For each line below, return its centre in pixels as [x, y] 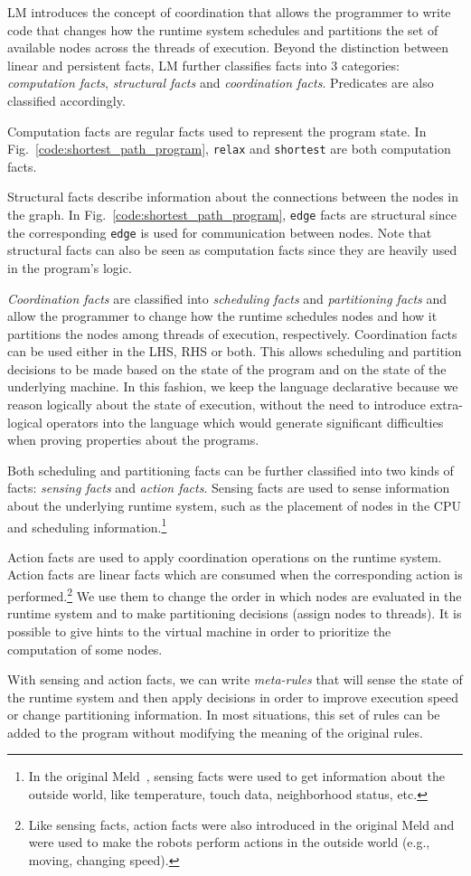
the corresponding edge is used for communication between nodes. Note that [220, 232]
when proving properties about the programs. [133, 440]
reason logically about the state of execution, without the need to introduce [217, 405]
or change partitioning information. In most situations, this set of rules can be [224, 715]
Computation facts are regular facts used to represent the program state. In [217, 131]
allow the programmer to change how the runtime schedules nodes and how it [222, 316]
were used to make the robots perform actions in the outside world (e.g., [229, 842]
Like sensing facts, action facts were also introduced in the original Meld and [241, 824]
